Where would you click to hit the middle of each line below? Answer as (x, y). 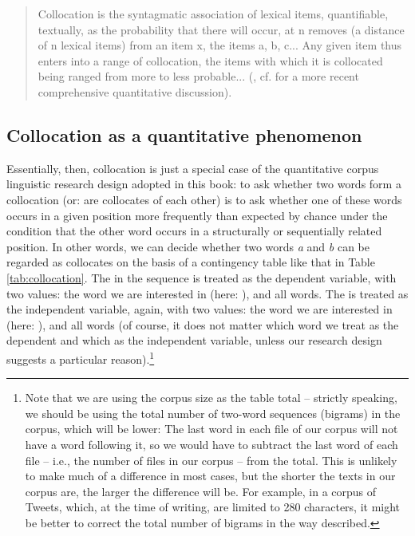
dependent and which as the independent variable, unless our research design (194, 340)
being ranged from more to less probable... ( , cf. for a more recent (198, 76)
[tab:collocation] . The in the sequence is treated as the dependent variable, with (202, 277)
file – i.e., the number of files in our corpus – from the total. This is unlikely (211, 460)
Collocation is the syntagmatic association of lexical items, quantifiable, (213, 14)
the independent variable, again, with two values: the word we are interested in (200, 309)
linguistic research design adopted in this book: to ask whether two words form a (204, 184)
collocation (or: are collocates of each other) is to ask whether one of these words (204, 199)
